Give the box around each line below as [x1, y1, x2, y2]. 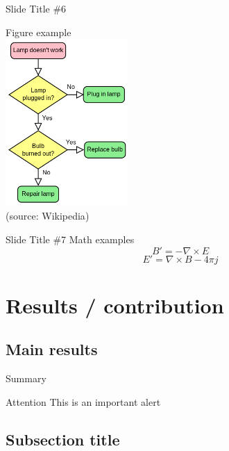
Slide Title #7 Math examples [6, 232, 135, 246]
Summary [6, 371, 46, 386]
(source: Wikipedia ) [6, 208, 90, 223]
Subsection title [6, 428, 120, 450]
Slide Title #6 [6, 1, 67, 15]
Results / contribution [6, 290, 224, 319]
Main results [6, 338, 98, 360]
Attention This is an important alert [6, 394, 161, 409]
